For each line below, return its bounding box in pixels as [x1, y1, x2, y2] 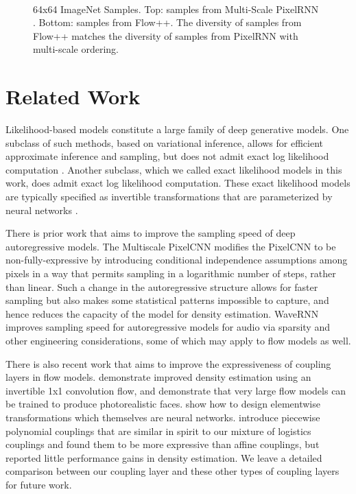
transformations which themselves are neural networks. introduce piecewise [5, 410, 320, 424]
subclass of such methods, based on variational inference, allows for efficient [5, 135, 324, 150]
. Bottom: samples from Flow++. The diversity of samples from [33, 15, 302, 30]
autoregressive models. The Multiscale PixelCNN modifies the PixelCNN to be [5, 239, 336, 253]
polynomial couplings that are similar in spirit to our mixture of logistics [5, 423, 311, 438]
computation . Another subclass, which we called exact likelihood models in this [5, 162, 342, 176]
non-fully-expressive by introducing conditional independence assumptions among [5, 252, 348, 267]
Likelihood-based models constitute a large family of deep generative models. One [5, 122, 349, 137]
